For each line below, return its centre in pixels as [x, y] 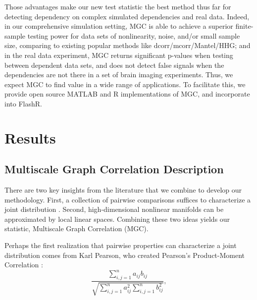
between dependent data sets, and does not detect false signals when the [114, 65]
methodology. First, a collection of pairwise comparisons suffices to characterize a [128, 199]
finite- [244, 26]
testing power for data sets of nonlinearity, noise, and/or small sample [134, 35]
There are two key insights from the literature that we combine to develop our [123, 190]
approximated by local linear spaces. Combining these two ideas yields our [117, 219]
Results [30, 137]
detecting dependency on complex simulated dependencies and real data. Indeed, [127, 16]
